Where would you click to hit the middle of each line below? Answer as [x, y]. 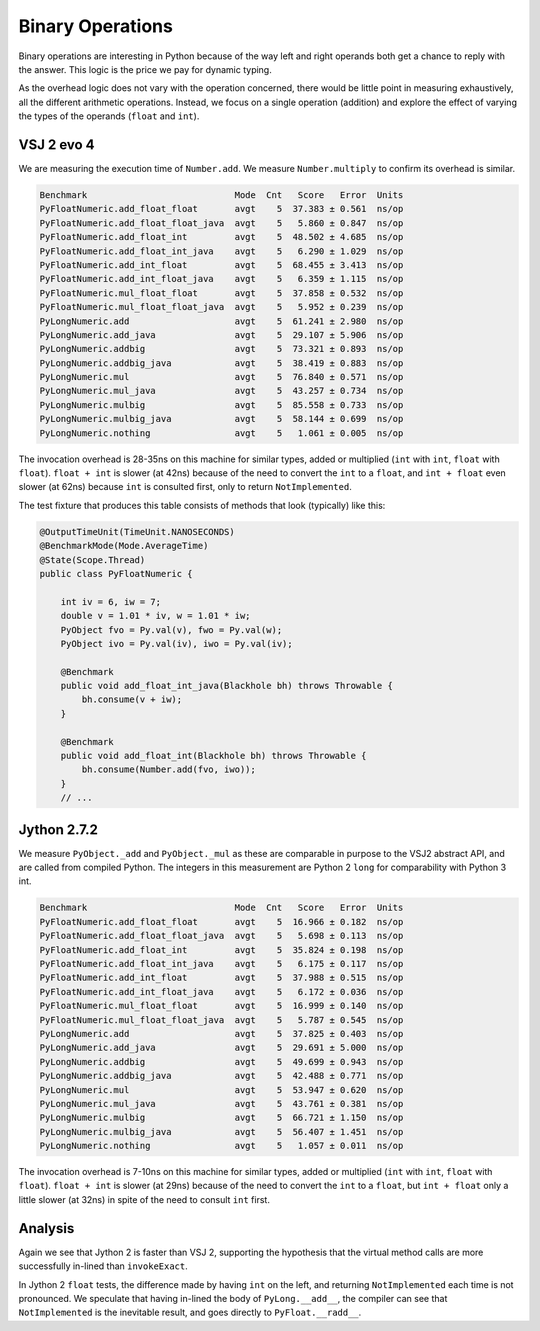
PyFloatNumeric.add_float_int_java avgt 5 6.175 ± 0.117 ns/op [221, 964]
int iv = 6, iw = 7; [111, 601]
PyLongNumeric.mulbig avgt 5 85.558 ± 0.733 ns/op [221, 404]
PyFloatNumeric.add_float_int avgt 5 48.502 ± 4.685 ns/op [221, 237]
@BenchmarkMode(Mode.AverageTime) [124, 546]
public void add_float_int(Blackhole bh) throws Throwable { [213, 756]
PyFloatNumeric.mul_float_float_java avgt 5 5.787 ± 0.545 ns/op [221, 1019]
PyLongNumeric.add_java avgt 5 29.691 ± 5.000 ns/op [221, 1048]
